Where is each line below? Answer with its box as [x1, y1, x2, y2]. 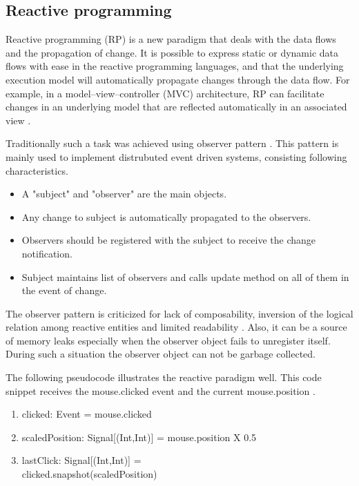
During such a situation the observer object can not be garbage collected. [6, 347, 316, 361]
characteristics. [6, 163, 68, 177]
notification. [21, 246, 72, 260]
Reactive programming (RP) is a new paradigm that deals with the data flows [6, 32, 336, 46]
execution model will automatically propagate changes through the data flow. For [6, 72, 350, 86]
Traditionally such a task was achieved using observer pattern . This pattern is [6, 136, 339, 150]
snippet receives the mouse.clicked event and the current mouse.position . [6, 383, 316, 398]
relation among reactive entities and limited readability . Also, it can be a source [6, 320, 347, 334]
